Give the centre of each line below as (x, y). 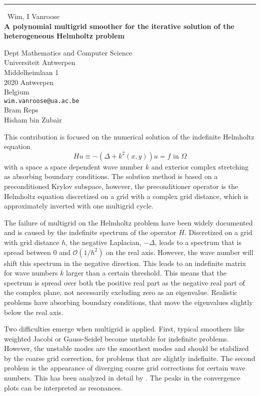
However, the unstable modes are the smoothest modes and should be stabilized (126, 348)
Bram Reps (21, 110)
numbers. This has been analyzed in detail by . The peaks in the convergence (122, 378)
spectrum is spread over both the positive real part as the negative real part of (124, 282)
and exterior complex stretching (200, 166)
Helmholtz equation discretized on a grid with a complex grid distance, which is (126, 196)
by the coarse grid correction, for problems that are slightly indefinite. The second (130, 358)
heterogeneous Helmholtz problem (64, 36)
